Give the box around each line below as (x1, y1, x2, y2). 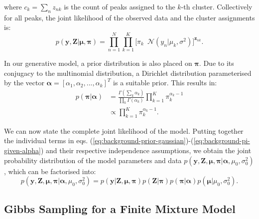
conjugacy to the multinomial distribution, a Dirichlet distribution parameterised (4, 67, 252, 78)
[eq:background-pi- (193, 135, 250, 146)
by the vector (4, 77, 44, 88)
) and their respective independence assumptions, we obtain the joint (40, 145, 252, 156)
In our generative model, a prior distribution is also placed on (4, 58, 192, 68)
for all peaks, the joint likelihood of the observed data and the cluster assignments (4, 12, 255, 22)
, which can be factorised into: (4, 166, 96, 176)
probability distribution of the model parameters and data (4, 155, 182, 165)
